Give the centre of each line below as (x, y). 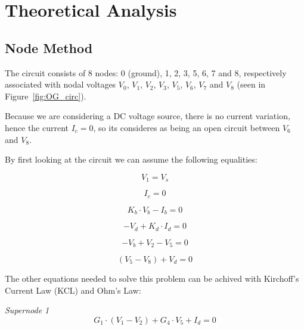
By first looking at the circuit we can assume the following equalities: (131, 159)
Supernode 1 (27, 310)
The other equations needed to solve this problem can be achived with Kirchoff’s (152, 278)
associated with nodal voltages (61, 84)
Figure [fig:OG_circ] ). (46, 96)
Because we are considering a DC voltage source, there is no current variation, (148, 116)
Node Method (49, 47)
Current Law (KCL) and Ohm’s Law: (73, 290)
